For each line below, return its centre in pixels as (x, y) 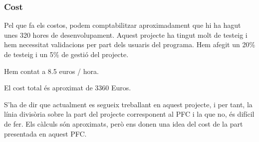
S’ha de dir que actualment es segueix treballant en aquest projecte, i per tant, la (128, 104)
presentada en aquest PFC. (45, 133)
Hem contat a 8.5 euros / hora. (51, 71)
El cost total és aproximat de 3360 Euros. (68, 88)
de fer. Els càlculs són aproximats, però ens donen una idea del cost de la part (124, 123)
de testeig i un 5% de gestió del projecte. (66, 54)
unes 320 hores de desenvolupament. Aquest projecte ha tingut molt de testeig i (126, 35)
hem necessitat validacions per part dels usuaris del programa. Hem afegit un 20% (130, 44)
